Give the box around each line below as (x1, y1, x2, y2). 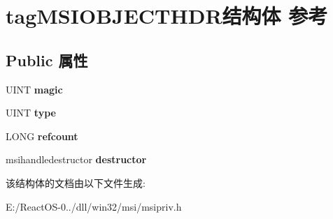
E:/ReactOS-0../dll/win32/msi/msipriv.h (6, 199, 182, 213)
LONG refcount (6, 128, 78, 143)
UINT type (6, 105, 56, 120)
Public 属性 (6, 49, 88, 70)
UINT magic (6, 82, 63, 96)
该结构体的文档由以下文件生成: (6, 175, 146, 190)
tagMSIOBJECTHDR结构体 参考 (6, 1, 328, 30)
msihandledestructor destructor (6, 152, 147, 167)
